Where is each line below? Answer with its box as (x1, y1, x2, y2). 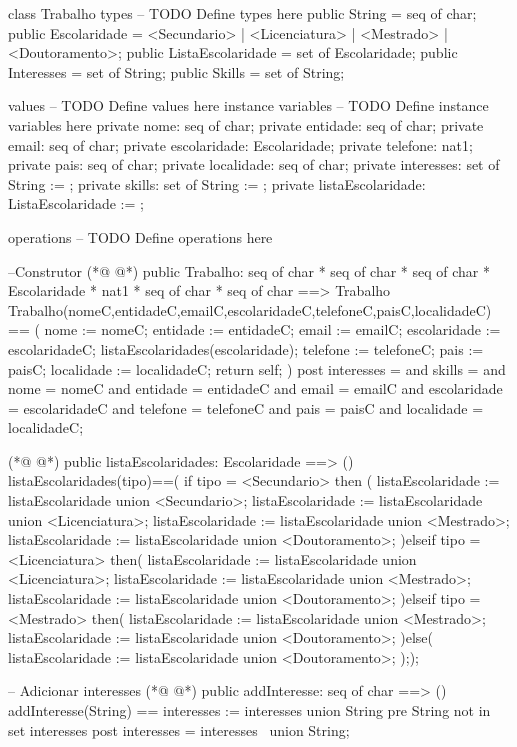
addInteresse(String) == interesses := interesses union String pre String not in (8, 700, 491, 720)
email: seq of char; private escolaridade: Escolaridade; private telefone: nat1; (8, 134, 473, 155)
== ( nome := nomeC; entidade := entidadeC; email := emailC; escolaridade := (8, 319, 501, 340)
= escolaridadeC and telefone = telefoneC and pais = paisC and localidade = (8, 397, 484, 418)
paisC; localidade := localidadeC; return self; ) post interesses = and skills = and (8, 358, 506, 379)
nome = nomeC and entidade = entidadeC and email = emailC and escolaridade (8, 378, 503, 399)
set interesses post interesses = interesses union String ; (8, 719, 350, 740)
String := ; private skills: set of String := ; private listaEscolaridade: (8, 173, 426, 194)
